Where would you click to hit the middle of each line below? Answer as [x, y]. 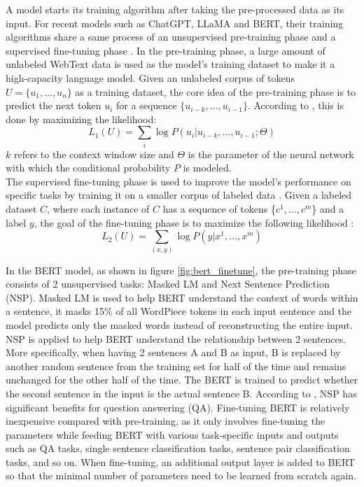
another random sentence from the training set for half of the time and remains [176, 366]
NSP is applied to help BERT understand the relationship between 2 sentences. [176, 338]
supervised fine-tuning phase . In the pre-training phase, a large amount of [166, 50]
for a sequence [147, 105]
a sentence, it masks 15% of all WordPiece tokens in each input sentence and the [179, 311]
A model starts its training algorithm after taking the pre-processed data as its [175, 9]
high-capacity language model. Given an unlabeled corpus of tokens [150, 77]
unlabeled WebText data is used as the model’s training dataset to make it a [170, 64]
